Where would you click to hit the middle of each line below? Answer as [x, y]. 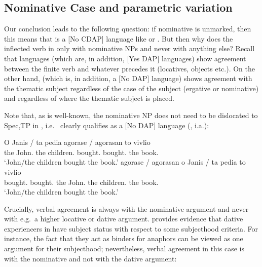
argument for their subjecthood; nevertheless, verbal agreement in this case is [124, 249]
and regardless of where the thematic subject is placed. [89, 98]
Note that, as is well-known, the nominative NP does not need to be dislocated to [131, 115]
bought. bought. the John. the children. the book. [81, 182]
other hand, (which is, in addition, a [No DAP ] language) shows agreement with [128, 78]
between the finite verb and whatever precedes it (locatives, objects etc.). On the [129, 68]
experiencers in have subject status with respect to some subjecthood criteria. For [131, 228]
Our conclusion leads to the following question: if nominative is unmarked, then [128, 29]
